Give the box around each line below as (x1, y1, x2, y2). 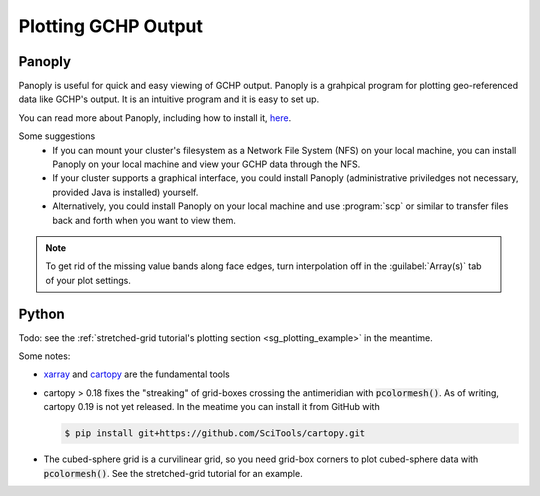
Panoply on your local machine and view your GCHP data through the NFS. (52, 158, 361, 170)
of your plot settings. (45, 274, 132, 286)
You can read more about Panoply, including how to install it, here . (18, 111, 292, 124)
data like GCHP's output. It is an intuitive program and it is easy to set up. (18, 93, 320, 105)
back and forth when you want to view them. (52, 214, 237, 226)
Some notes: (18, 350, 71, 362)
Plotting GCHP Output (18, 15, 204, 37)
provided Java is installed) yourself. (52, 186, 199, 198)
